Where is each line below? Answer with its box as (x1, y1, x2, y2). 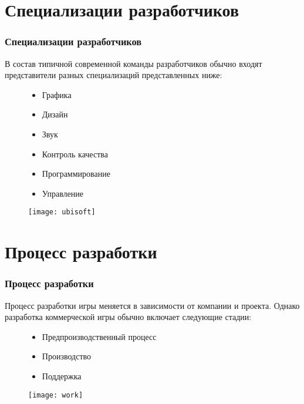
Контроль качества (42, 147, 108, 160)
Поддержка (42, 369, 82, 382)
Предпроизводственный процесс (42, 330, 157, 342)
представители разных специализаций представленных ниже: (5, 69, 222, 81)
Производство (42, 350, 92, 362)
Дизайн (42, 108, 68, 120)
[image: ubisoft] (28, 208, 96, 217)
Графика (42, 88, 72, 100)
